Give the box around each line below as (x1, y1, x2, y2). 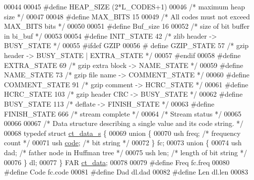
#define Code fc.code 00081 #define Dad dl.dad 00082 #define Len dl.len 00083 (4, 167, 248, 177)
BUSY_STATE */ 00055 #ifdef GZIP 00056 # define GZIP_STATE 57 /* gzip (4, 40, 249, 51)
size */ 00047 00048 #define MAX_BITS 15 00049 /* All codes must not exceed (4, 11, 250, 21)
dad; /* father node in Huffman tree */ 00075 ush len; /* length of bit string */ (4, 147, 247, 157)
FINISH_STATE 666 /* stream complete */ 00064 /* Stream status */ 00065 (4, 108, 242, 119)
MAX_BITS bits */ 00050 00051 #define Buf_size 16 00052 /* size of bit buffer (4, 21, 250, 31)
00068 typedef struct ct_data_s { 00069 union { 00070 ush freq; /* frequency (4, 127, 241, 138)
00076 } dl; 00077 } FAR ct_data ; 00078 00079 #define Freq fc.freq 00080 (4, 157, 230, 167)
